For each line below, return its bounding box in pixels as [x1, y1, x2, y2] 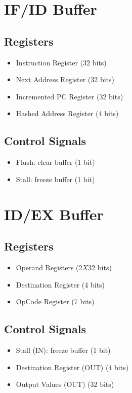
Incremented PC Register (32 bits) [16, 91, 123, 101]
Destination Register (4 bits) [16, 279, 105, 290]
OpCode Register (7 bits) [16, 296, 95, 307]
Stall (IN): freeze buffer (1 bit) [16, 344, 111, 355]
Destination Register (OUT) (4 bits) [16, 362, 129, 372]
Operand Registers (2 [16, 262, 82, 272]
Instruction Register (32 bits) [16, 57, 107, 67]
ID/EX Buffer [4, 203, 104, 224]
